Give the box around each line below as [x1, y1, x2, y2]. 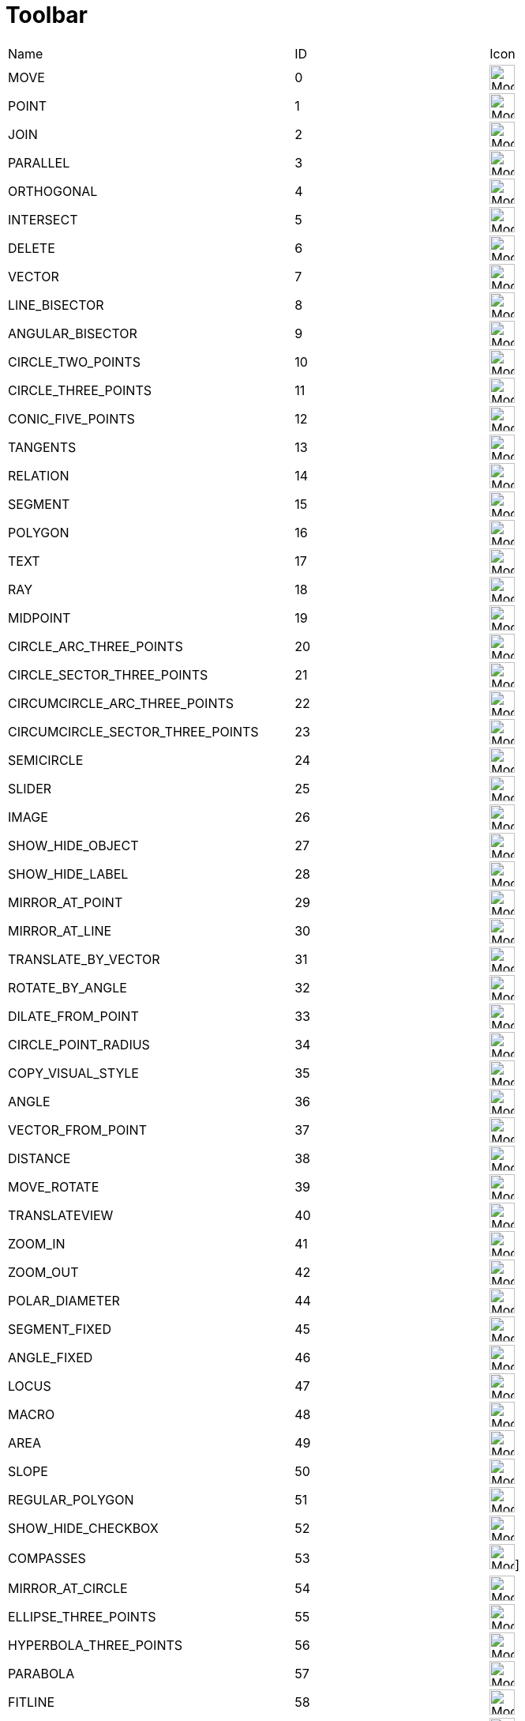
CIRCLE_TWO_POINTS [8, 353, 141, 370]
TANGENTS [8, 439, 77, 455]
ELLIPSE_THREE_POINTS [8, 1608, 156, 1625]
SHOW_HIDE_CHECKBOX [8, 1520, 159, 1536]
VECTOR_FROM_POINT [8, 1121, 147, 1138]
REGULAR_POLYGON [8, 1491, 134, 1508]
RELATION [8, 467, 69, 484]
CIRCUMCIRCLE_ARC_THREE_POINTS [8, 695, 234, 711]
